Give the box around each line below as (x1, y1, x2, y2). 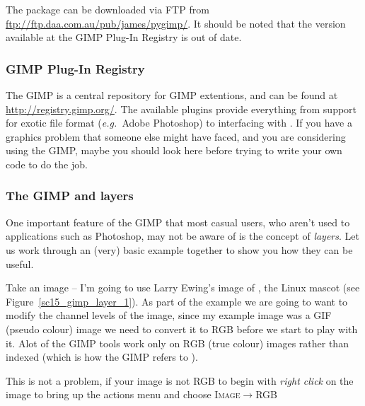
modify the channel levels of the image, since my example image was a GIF (6, 308, 332, 323)
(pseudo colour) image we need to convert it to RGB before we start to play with (6, 321, 358, 336)
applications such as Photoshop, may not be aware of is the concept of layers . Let (6, 228, 359, 243)
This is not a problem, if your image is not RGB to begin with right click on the (6, 373, 354, 388)
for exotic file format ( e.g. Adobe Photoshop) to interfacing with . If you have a (6, 115, 352, 130)
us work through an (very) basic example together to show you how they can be (6, 242, 353, 257)
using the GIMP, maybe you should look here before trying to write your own (6, 143, 342, 158)
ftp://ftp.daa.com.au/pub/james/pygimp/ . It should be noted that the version (6, 16, 346, 30)
